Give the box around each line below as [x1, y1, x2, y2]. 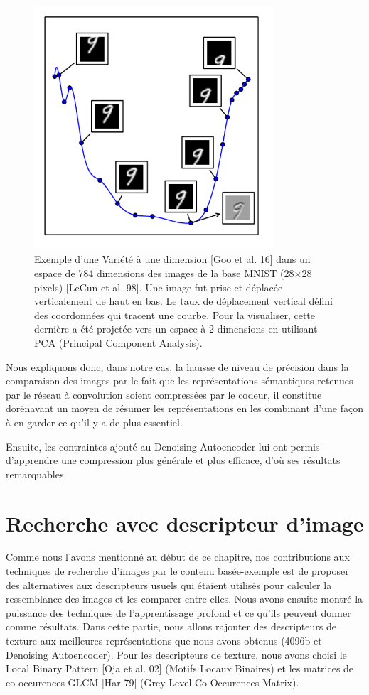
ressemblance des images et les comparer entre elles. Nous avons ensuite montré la [6, 591, 363, 606]
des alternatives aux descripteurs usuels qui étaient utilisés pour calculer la [6, 577, 332, 592]
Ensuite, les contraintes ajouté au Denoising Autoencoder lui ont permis [6, 438, 320, 453]
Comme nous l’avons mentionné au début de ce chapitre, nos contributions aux [6, 549, 350, 564]
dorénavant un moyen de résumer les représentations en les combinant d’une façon [6, 401, 363, 416]
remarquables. [6, 466, 67, 481]
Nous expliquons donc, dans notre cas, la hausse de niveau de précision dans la [6, 359, 349, 374]
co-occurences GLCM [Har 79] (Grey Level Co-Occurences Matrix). [6, 674, 299, 689]
